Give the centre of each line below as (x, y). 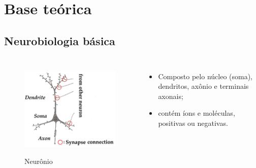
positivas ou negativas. (193, 123)
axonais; (171, 96)
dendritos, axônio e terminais (203, 86)
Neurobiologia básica (60, 40)
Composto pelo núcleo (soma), (205, 76)
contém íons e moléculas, (197, 113)
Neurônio (39, 161)
